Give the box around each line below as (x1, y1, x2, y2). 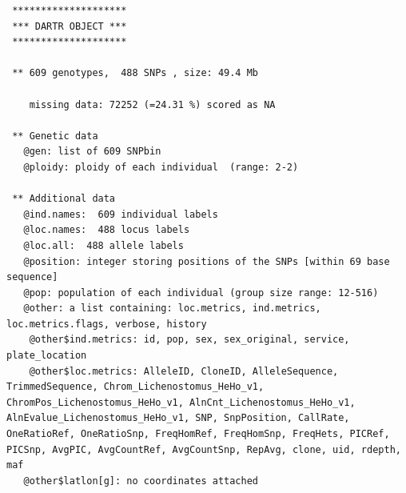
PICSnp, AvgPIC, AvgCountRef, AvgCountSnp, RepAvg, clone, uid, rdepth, (6, 443, 401, 455)
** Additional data (12, 193, 116, 205)
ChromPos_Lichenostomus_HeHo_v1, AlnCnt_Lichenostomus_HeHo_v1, (6, 396, 356, 408)
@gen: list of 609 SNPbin (23, 146, 161, 158)
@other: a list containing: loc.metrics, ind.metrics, (23, 303, 321, 315)
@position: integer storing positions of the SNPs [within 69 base (23, 255, 390, 267)
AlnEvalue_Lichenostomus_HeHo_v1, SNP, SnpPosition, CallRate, (6, 412, 350, 424)
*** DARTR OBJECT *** (12, 20, 127, 32)
